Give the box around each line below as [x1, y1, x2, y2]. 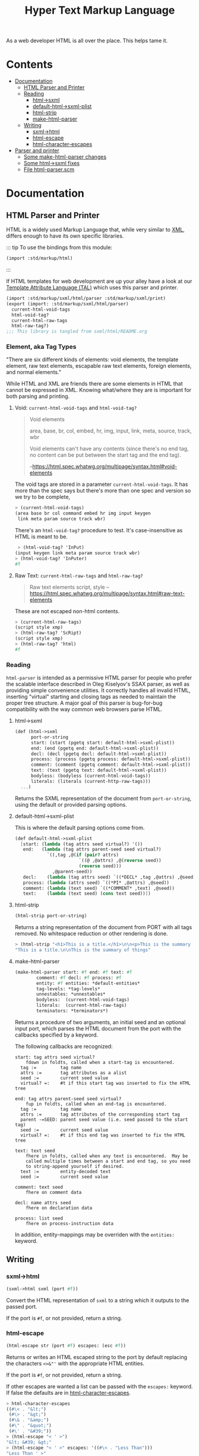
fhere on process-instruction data [26, 1220, 114, 1227]
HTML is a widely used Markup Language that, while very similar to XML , [6, 226, 185, 233]
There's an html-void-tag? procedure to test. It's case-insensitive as [14, 527, 183, 534]
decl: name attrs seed [14, 1199, 71, 1206]
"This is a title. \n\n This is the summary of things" [14, 947, 151, 953]
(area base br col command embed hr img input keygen [14, 510, 151, 517]
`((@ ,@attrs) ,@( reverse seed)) [78, 858, 162, 864]
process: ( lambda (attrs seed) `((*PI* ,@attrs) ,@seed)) [23, 880, 170, 886]
